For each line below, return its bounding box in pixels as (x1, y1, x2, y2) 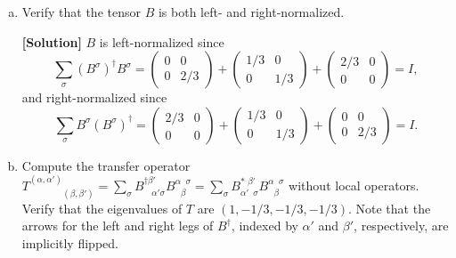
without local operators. (289, 176, 419, 195)
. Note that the (347, 198, 431, 217)
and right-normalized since (21, 88, 167, 107)
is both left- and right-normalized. (158, 3, 345, 20)
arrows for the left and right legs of (21, 216, 214, 235)
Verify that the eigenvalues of (21, 198, 183, 217)
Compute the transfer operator (21, 156, 191, 174)
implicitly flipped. (21, 233, 118, 252)
